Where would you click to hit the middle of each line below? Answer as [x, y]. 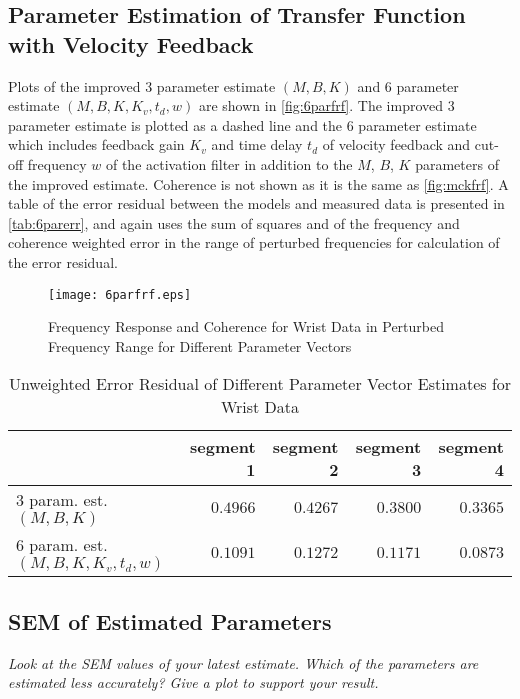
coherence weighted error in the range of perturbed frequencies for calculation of [254, 242]
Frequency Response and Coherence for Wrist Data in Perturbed [246, 326]
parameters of [457, 163]
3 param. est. [62, 500]
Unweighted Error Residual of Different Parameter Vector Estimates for [260, 384]
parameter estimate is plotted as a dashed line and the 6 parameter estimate [242, 124]
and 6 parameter [408, 85]
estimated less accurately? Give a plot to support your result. [193, 682]
